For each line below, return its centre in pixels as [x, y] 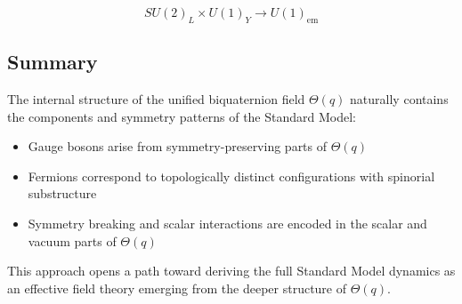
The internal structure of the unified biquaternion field [156, 99]
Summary [53, 62]
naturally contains [399, 99]
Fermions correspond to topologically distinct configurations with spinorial [231, 176]
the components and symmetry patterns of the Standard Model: [182, 116]
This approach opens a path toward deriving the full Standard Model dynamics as [231, 271]
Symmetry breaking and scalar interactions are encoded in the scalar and [227, 223]
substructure [62, 193]
